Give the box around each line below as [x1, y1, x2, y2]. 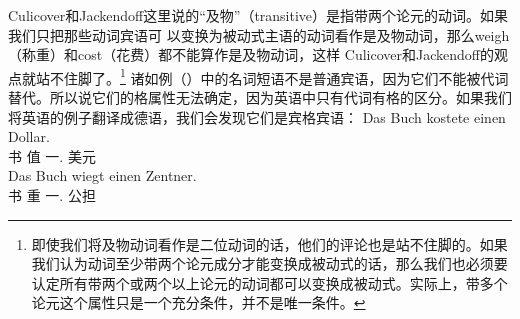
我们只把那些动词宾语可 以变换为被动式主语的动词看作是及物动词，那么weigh [8, 24, 510, 45]
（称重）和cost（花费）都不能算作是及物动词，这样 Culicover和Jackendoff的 [8, 44, 495, 65]
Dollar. [8, 126, 50, 147]
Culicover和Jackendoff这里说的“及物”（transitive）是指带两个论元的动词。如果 [8, 5, 509, 25]
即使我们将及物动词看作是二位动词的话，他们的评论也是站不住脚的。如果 [31, 233, 508, 254]
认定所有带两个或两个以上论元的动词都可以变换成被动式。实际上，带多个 [31, 272, 508, 293]
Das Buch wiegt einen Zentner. [8, 165, 197, 186]
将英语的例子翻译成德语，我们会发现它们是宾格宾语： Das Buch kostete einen [8, 106, 506, 127]
